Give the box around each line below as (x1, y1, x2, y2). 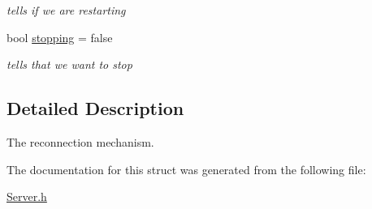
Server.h (6, 188, 47, 205)
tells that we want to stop (6, 56, 132, 73)
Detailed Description (6, 96, 184, 121)
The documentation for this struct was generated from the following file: (6, 160, 366, 177)
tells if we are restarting (6, 2, 126, 18)
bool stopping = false (6, 28, 113, 45)
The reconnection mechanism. (6, 133, 154, 150)
